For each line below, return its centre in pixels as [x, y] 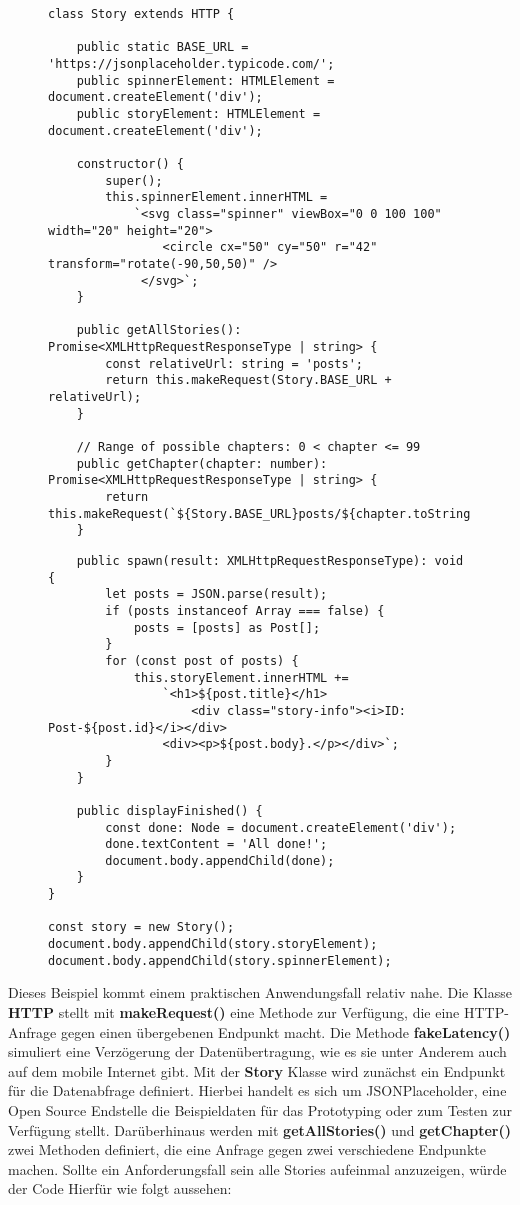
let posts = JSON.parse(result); [216, 594]
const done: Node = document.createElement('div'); [281, 827]
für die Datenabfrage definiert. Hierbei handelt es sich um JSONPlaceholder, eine [257, 1090]
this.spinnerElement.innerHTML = [216, 197]
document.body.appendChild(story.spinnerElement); [220, 960]
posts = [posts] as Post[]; [227, 627]
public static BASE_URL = [162, 47]
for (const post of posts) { [202, 660]
